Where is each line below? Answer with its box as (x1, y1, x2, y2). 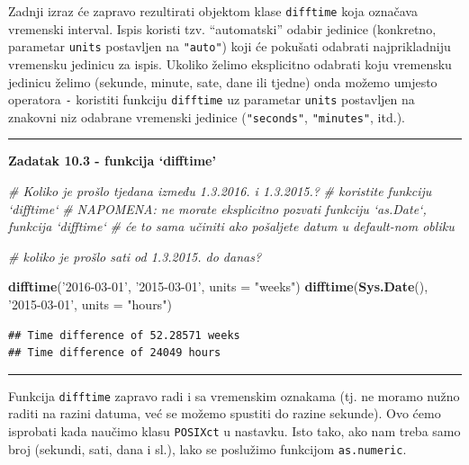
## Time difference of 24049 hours (8, 346, 221, 360)
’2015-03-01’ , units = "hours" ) (8, 294, 172, 313)
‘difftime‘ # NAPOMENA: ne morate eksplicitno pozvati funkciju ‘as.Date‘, (8, 199, 427, 218)
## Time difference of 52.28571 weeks (8, 328, 240, 342)
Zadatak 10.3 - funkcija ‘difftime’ (8, 151, 216, 170)
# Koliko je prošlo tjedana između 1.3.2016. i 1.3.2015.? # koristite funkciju (8, 182, 432, 200)
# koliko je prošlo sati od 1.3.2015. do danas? (8, 246, 262, 265)
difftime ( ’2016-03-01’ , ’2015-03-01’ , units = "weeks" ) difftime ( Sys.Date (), (8, 277, 428, 296)
